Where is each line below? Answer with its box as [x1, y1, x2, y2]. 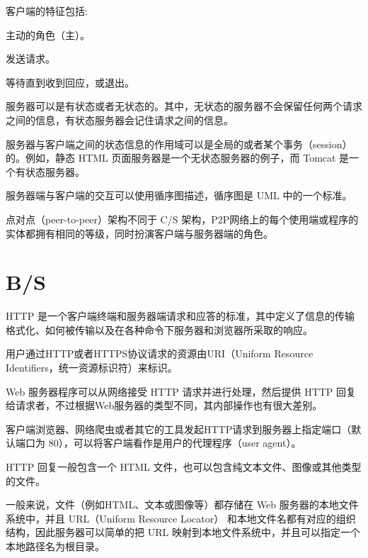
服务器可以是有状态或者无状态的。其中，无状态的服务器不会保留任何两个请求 [6, 99, 362, 113]
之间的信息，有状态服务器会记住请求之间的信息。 [6, 112, 234, 127]
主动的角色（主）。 [6, 27, 90, 42]
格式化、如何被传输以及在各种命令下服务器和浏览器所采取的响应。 [6, 322, 313, 337]
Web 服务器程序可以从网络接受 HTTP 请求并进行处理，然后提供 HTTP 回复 [6, 384, 357, 398]
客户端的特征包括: [6, 4, 88, 18]
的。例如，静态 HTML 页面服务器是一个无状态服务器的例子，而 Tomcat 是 [6, 150, 350, 165]
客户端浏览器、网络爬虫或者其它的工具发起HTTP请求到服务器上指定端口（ [6, 421, 352, 436]
